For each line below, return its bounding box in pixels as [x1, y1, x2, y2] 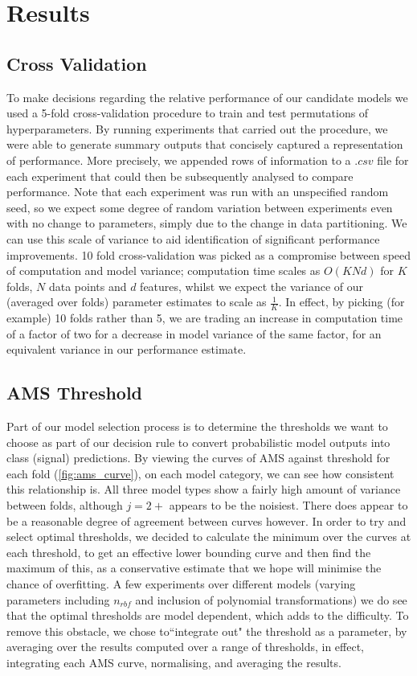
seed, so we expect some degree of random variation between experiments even [6, 199, 393, 215]
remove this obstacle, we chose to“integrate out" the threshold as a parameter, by [6, 622, 407, 639]
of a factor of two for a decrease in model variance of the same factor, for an [6, 325, 382, 342]
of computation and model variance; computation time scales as [6, 262, 321, 279]
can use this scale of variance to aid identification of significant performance [6, 230, 380, 247]
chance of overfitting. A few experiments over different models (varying [6, 576, 356, 592]
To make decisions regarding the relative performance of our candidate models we [6, 88, 408, 105]
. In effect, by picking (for [278, 293, 405, 310]
